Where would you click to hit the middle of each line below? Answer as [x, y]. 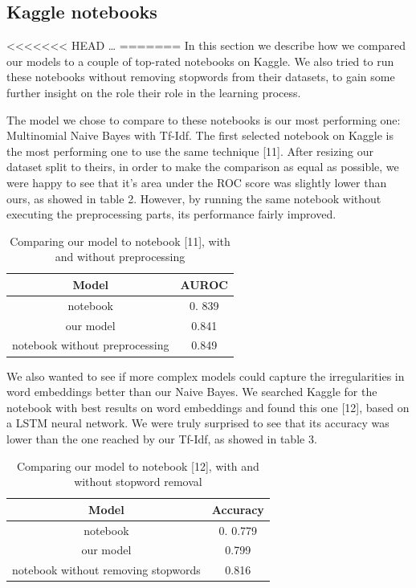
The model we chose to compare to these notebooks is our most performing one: [204, 119]
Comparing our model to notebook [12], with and [138, 465]
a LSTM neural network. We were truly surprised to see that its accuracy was [198, 423]
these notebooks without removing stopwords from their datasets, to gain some [201, 77]
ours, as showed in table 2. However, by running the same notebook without [194, 198]
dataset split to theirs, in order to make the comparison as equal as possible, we [203, 167]
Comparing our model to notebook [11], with [120, 241]
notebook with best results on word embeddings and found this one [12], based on [208, 407]
